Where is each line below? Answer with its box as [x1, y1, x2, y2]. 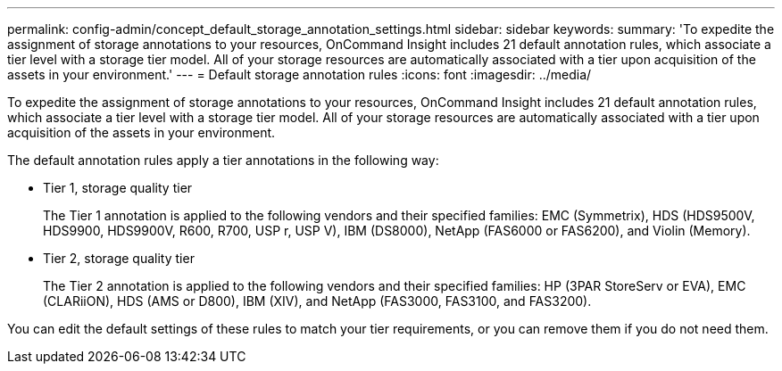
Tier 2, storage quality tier [43, 251, 195, 266]
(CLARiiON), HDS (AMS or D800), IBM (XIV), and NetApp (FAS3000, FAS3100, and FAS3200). [43, 293, 592, 309]
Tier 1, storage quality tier [43, 180, 193, 195]
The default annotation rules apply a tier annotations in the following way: [7, 153, 439, 168]
